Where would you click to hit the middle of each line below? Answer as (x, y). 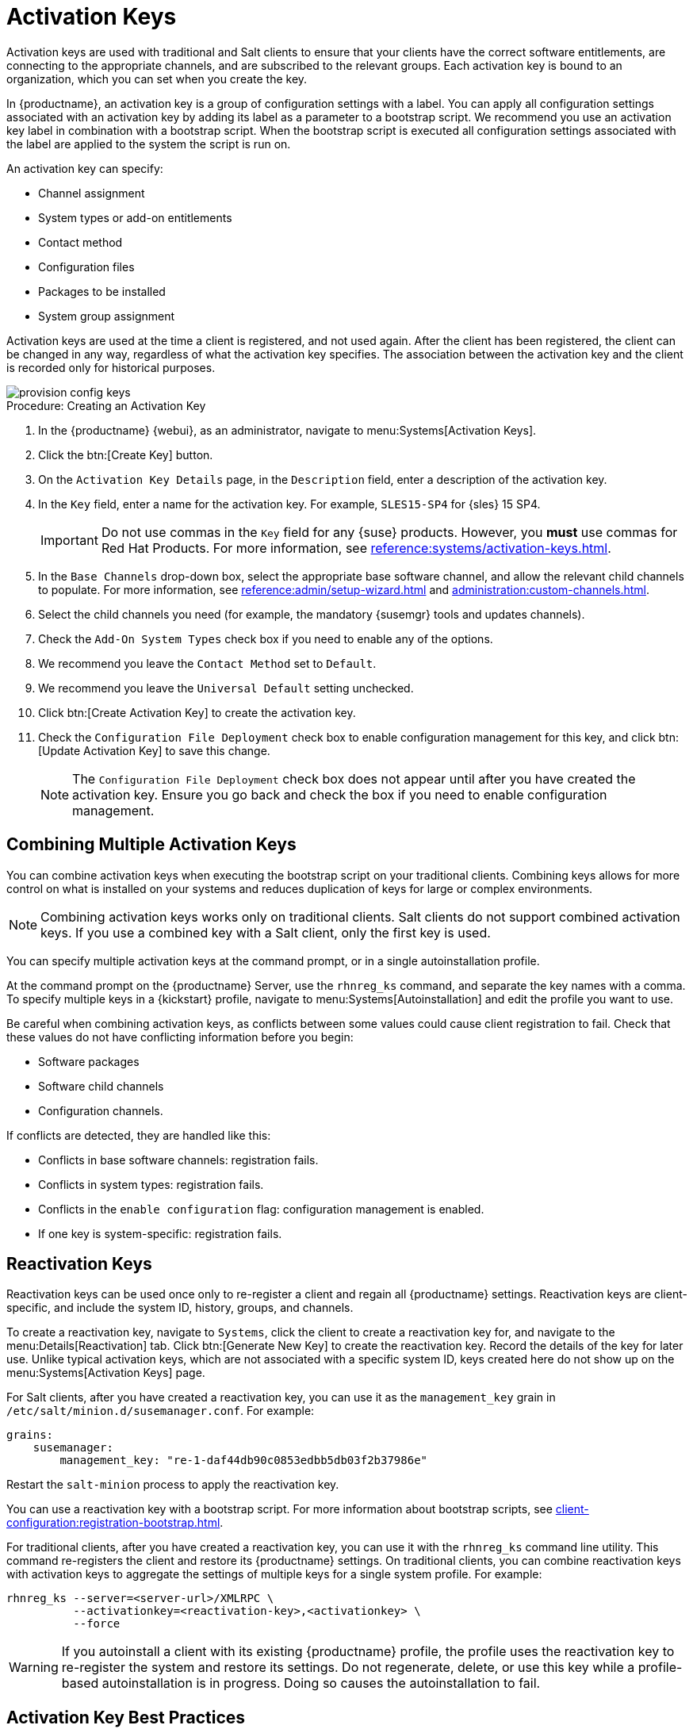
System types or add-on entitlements (135, 217)
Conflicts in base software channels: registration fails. (178, 1160)
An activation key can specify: (85, 168)
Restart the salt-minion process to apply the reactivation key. (173, 1485)
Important (69, 540)
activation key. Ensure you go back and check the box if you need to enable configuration (340, 794)
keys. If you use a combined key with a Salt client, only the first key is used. (266, 932)
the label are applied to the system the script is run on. (149, 144)
